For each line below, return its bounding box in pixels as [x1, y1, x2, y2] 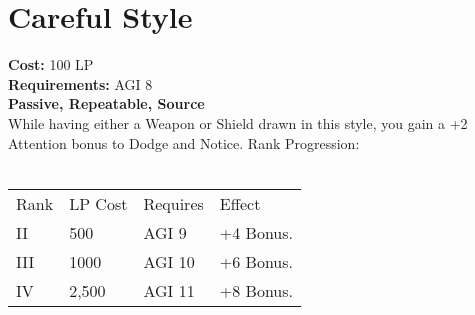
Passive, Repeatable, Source [8, 93, 205, 114]
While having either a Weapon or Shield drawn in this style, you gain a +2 [8, 112, 468, 133]
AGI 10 [143, 249, 195, 273]
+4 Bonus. [219, 220, 293, 244]
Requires [143, 191, 204, 215]
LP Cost [69, 191, 128, 215]
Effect [219, 191, 261, 215]
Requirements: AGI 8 [8, 73, 153, 94]
